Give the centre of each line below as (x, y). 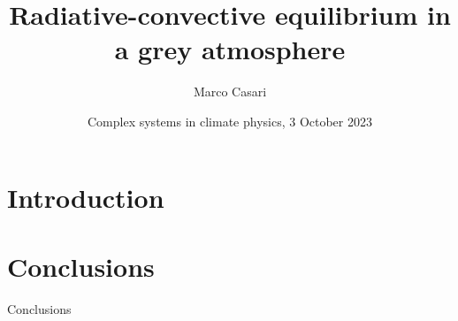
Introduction (86, 197)
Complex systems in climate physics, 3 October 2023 (230, 121)
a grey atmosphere (230, 49)
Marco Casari (230, 92)
